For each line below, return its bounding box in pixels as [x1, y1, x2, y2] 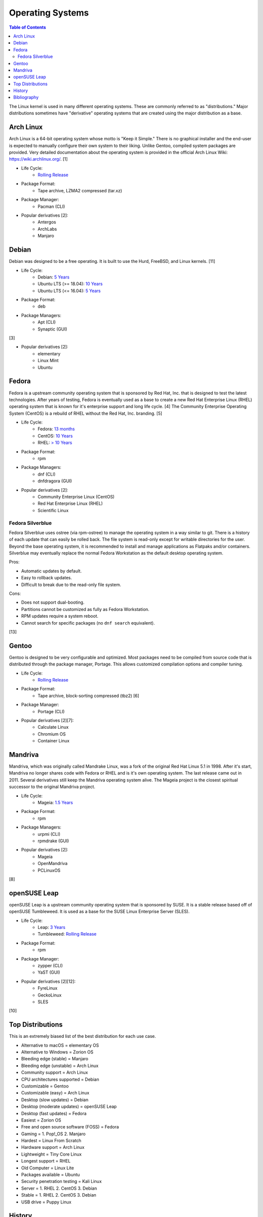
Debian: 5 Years [38, 274, 70, 280]
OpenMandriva [38, 861, 68, 867]
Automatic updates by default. [21, 568, 82, 574]
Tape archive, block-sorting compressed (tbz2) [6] [38, 693, 139, 699]
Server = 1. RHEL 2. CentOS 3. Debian [21, 1185, 97, 1191]
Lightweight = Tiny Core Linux [21, 1151, 82, 1157]
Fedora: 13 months [38, 426, 75, 432]
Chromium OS [38, 731, 66, 737]
